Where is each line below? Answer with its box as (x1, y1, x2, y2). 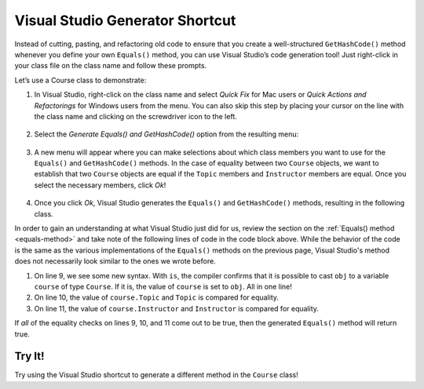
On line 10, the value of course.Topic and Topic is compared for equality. (34, 293, 279, 302)
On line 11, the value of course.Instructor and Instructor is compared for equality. (34, 304, 320, 313)
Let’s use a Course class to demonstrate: (14, 75, 147, 85)
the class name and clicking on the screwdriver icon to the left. (34, 111, 237, 121)
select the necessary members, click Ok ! (34, 180, 166, 190)
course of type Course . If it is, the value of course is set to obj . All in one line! (34, 282, 292, 291)
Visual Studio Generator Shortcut (14, 12, 236, 29)
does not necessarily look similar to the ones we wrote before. (14, 256, 216, 266)
